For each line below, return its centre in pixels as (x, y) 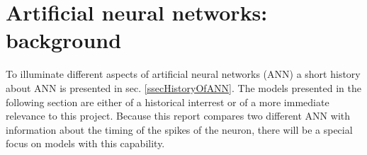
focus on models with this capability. (85, 143)
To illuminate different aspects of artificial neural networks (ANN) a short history (183, 74)
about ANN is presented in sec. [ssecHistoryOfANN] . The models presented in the (183, 87)
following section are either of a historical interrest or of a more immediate (168, 102)
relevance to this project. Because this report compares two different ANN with (178, 116)
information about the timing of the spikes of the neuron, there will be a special (179, 129)
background (64, 40)
